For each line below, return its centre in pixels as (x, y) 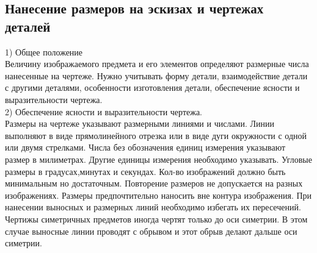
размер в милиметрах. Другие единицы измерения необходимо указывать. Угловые (158, 159)
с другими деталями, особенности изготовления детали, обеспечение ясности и (152, 87)
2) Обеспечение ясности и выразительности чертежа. (104, 111)
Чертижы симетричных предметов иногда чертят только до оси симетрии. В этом (156, 219)
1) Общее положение (44, 52)
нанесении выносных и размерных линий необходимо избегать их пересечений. (153, 207)
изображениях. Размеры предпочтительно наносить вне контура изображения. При (158, 195)
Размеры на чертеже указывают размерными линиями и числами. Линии (140, 123)
